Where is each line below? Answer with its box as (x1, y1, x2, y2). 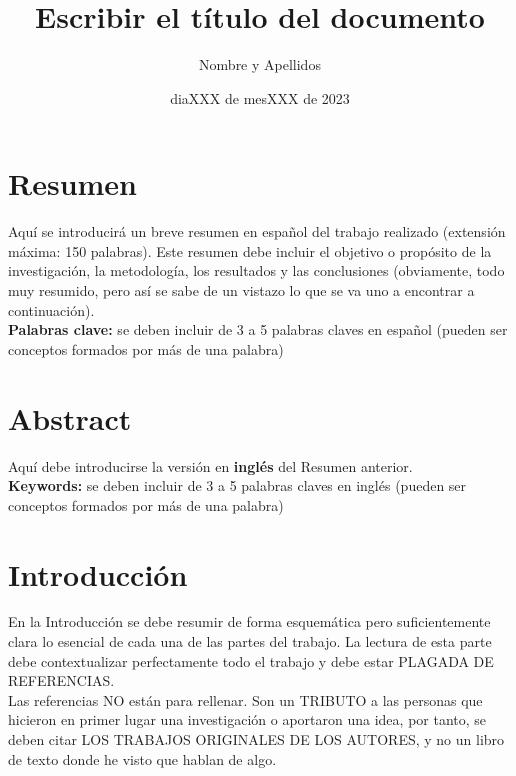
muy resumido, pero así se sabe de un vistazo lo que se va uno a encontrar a (8, 280, 475, 301)
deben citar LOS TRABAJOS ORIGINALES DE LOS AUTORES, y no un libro (8, 729, 505, 749)
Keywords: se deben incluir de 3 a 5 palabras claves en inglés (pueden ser (8, 475, 467, 496)
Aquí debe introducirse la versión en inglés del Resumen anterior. (8, 455, 413, 476)
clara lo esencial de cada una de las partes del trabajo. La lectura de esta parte (8, 631, 492, 652)
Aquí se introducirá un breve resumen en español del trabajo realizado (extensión (8, 221, 506, 242)
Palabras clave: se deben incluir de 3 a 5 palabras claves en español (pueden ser (8, 319, 508, 340)
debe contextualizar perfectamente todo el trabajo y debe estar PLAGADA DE (8, 650, 494, 671)
